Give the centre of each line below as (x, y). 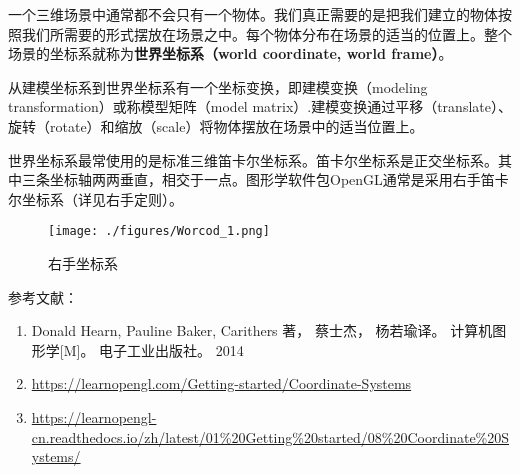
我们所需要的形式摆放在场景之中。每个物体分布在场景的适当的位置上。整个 (266, 33)
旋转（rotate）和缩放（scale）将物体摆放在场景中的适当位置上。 (216, 125)
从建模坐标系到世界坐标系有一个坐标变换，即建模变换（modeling (218, 86)
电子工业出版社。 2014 (171, 349)
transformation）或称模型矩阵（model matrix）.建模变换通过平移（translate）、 (260, 106)
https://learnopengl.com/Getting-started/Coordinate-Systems (221, 383)
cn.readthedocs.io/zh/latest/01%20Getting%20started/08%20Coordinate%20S (270, 436)
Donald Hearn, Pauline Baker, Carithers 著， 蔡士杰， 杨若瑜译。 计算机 (262, 330)
